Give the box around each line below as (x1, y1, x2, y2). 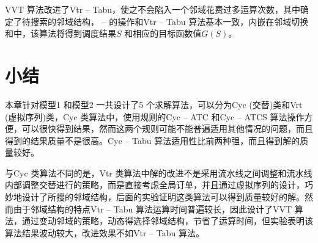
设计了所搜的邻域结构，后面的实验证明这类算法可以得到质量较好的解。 (21, 190, 305, 203)
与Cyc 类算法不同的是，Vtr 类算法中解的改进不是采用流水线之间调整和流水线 (5, 166, 312, 179)
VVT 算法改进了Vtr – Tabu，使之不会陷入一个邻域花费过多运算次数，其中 (5, 3, 301, 15)
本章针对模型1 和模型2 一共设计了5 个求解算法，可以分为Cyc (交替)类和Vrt (5, 98, 303, 111)
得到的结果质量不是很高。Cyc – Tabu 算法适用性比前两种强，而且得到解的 (5, 134, 300, 147)
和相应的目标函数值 (124, 27, 202, 40)
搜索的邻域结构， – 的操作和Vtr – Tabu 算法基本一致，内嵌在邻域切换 (30, 15, 309, 27)
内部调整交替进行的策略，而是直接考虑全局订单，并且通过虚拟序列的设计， (5, 178, 305, 191)
